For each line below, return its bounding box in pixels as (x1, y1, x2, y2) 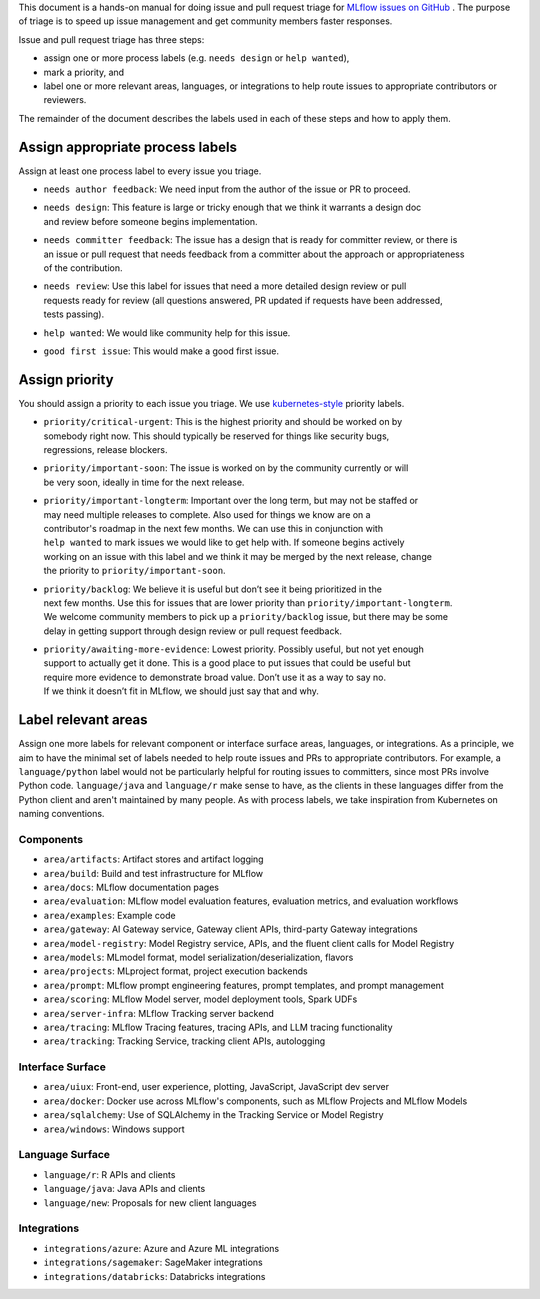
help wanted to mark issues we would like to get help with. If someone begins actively (43, 536, 405, 549)
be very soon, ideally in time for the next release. (43, 476, 245, 488)
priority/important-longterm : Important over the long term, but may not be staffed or (43, 495, 419, 507)
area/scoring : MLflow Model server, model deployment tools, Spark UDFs (43, 993, 358, 1005)
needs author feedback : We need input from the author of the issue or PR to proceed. (43, 183, 411, 195)
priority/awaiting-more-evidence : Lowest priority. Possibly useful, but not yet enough (43, 643, 424, 655)
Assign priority (18, 371, 114, 388)
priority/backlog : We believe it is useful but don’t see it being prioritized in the (43, 583, 382, 595)
